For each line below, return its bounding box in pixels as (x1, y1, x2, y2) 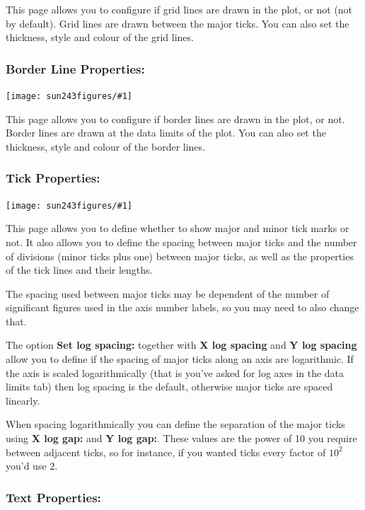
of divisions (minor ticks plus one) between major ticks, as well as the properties (6, 248, 354, 263)
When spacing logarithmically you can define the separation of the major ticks (6, 417, 345, 431)
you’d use (6, 458, 47, 473)
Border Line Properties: (6, 59, 145, 77)
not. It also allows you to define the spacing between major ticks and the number (6, 234, 357, 249)
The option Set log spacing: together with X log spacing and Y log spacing (6, 337, 357, 352)
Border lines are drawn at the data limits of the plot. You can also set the (6, 125, 326, 140)
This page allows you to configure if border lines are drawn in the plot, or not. (6, 111, 345, 126)
